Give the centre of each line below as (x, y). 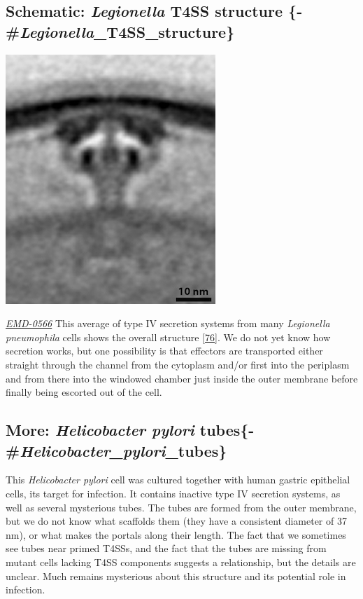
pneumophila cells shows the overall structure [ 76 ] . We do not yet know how (168, 337)
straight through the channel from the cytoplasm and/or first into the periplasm (178, 364)
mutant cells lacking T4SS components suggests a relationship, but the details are (181, 562)
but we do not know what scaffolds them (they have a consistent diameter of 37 (176, 521)
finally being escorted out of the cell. (84, 392)
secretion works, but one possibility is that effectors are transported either (164, 351)
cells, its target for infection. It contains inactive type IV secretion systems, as (173, 493)
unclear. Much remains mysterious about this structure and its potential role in (176, 576)
